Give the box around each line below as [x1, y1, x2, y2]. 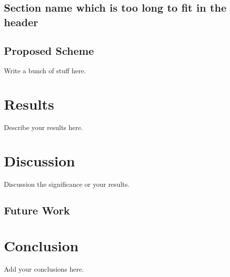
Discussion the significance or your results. [4, 179, 130, 189]
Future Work [4, 202, 70, 217]
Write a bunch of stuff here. [4, 65, 86, 76]
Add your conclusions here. [4, 264, 84, 274]
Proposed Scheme [4, 43, 94, 58]
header [4, 14, 38, 29]
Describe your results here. [4, 122, 83, 132]
